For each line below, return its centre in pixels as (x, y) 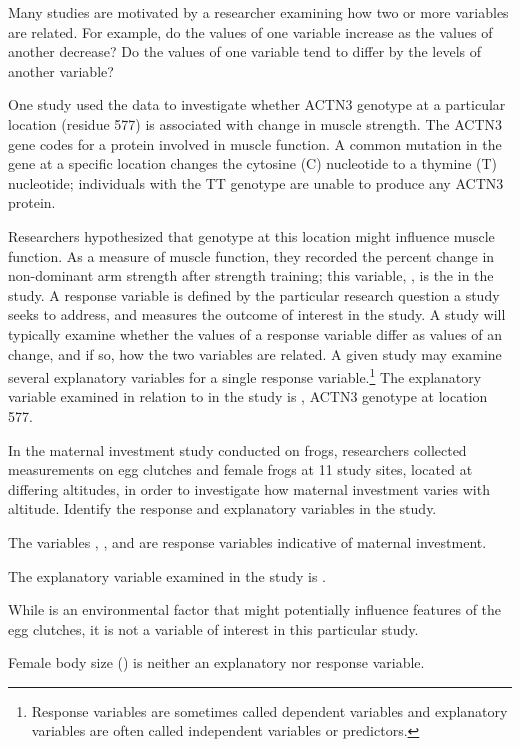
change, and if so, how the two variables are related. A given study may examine (255, 353)
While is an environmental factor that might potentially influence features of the (255, 609)
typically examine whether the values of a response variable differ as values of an (255, 333)
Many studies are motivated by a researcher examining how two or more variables (258, 12)
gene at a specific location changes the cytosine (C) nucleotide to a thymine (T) (253, 163)
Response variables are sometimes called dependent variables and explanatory (269, 710)
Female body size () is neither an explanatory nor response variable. (216, 662)
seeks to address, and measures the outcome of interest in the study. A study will (257, 314)
